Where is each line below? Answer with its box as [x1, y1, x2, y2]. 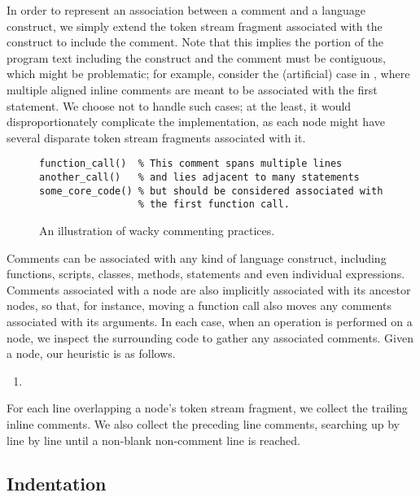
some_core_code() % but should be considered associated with [39, 185, 383, 197]
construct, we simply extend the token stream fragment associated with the [7, 17, 383, 34]
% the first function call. [138, 198, 290, 211]
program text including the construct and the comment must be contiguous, [7, 49, 386, 66]
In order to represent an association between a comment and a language [7, 2, 365, 18]
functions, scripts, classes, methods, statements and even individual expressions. [7, 265, 405, 282]
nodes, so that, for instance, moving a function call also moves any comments [7, 297, 392, 314]
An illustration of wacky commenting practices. [39, 221, 275, 238]
